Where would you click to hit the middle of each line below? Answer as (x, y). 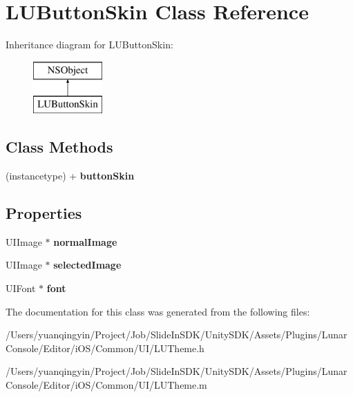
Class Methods (59, 147)
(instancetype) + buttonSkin (70, 176)
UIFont (21, 288)
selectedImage (87, 265)
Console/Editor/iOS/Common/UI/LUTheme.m (106, 385)
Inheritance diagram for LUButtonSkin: (89, 45)
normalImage (85, 241)
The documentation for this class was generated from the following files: (158, 311)
